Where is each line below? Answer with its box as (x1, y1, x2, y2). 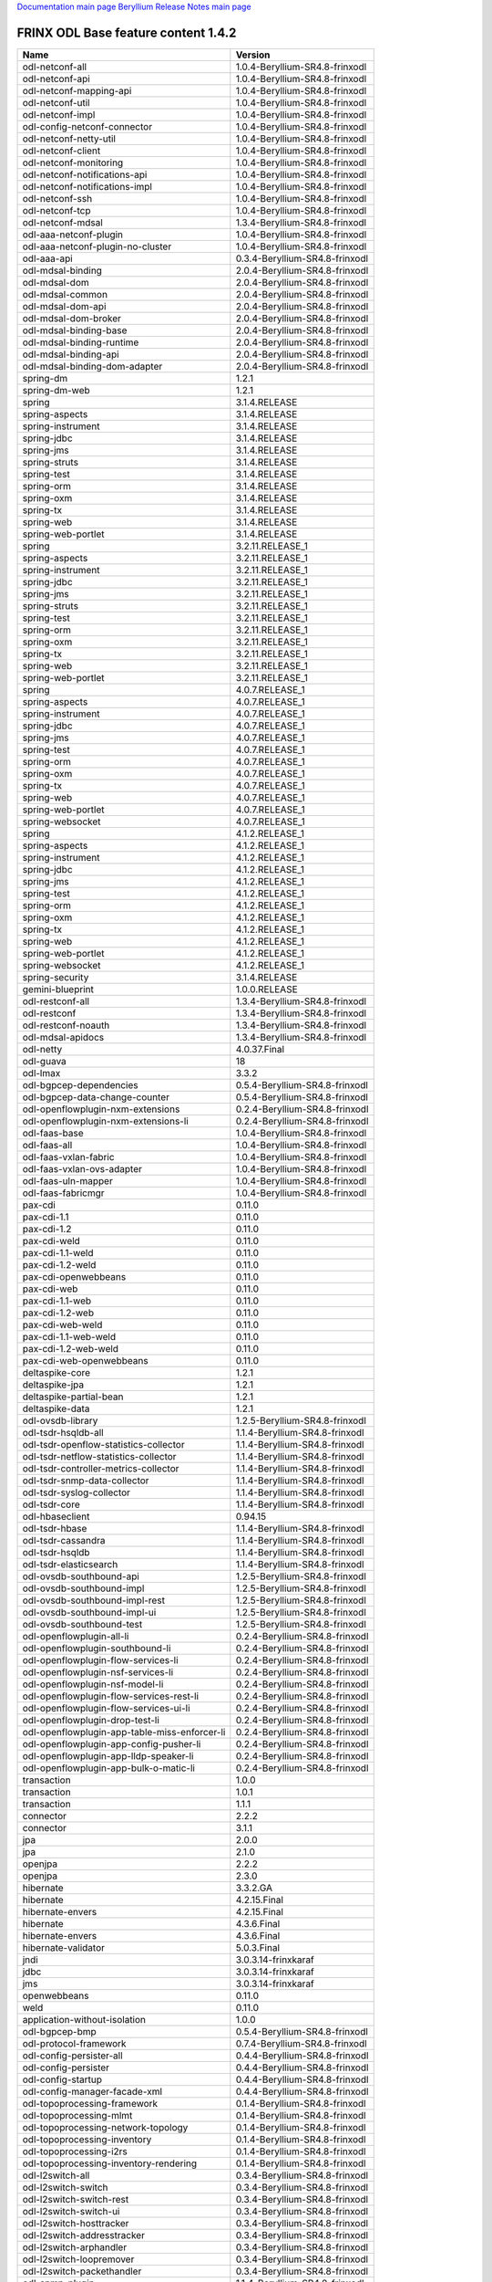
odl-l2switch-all (22, 2169, 90, 2182)
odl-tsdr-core (22, 1498, 81, 1511)
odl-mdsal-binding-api (22, 348, 119, 361)
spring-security (22, 970, 89, 983)
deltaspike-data (22, 1402, 90, 1415)
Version (235, 48, 271, 61)
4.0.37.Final (235, 1042, 285, 1055)
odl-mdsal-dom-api (22, 299, 107, 312)
